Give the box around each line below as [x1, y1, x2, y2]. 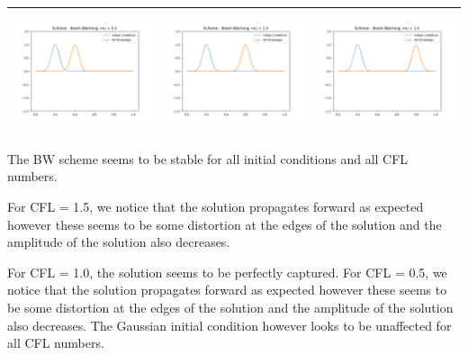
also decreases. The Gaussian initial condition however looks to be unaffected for [7, 315, 452, 334]
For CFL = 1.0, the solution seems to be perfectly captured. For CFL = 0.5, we [7, 262, 447, 281]
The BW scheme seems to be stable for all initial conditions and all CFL [7, 149, 409, 168]
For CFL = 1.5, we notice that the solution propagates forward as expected [7, 197, 424, 216]
